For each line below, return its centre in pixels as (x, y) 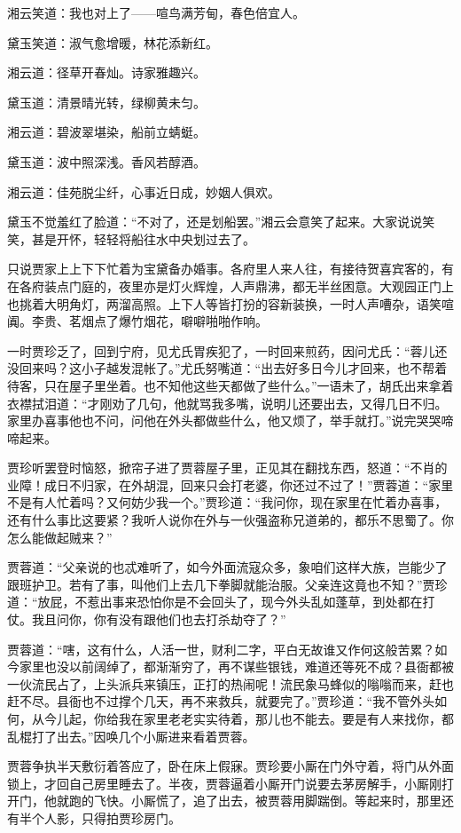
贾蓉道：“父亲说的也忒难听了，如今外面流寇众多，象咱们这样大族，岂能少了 (227, 567)
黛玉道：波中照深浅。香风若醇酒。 (106, 161)
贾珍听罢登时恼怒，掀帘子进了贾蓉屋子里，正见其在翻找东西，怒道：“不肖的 (227, 468)
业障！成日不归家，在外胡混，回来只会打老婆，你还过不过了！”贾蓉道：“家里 (230, 484)
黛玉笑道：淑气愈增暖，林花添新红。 (113, 42)
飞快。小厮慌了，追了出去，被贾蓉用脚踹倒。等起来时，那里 (267, 801)
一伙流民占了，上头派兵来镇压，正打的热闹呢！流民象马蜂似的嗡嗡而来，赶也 (230, 683)
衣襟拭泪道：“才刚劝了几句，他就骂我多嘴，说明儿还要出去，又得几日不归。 (227, 403)
